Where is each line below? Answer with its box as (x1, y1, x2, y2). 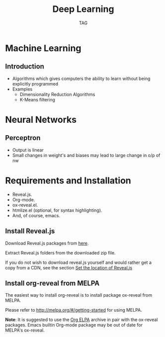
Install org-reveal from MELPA (5, 279, 100, 287)
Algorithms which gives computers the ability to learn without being (12, 76, 151, 82)
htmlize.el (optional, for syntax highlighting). (12, 207, 103, 213)
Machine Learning (5, 42, 82, 54)
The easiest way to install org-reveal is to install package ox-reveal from (5, 292, 153, 298)
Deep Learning (52, 3, 114, 15)
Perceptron (5, 134, 41, 142)
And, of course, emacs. (12, 212, 60, 218)
